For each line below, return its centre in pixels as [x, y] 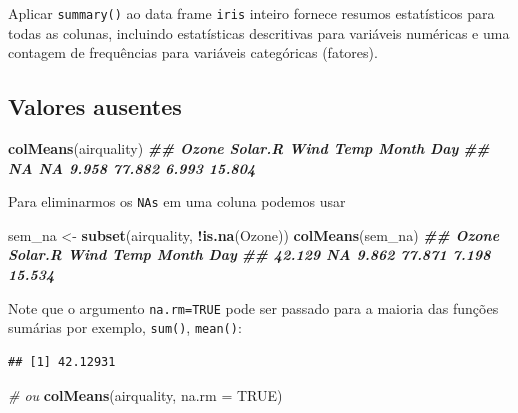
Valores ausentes [95, 106]
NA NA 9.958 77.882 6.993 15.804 [132, 167]
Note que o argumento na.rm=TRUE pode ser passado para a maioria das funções [253, 307]
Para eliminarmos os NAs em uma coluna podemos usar [177, 201]
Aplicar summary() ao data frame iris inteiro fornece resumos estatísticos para [251, 13]
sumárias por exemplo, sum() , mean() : [125, 327]
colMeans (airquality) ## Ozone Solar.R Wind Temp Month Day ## [249, 148]
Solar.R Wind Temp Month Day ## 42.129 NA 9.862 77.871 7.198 [249, 254]
